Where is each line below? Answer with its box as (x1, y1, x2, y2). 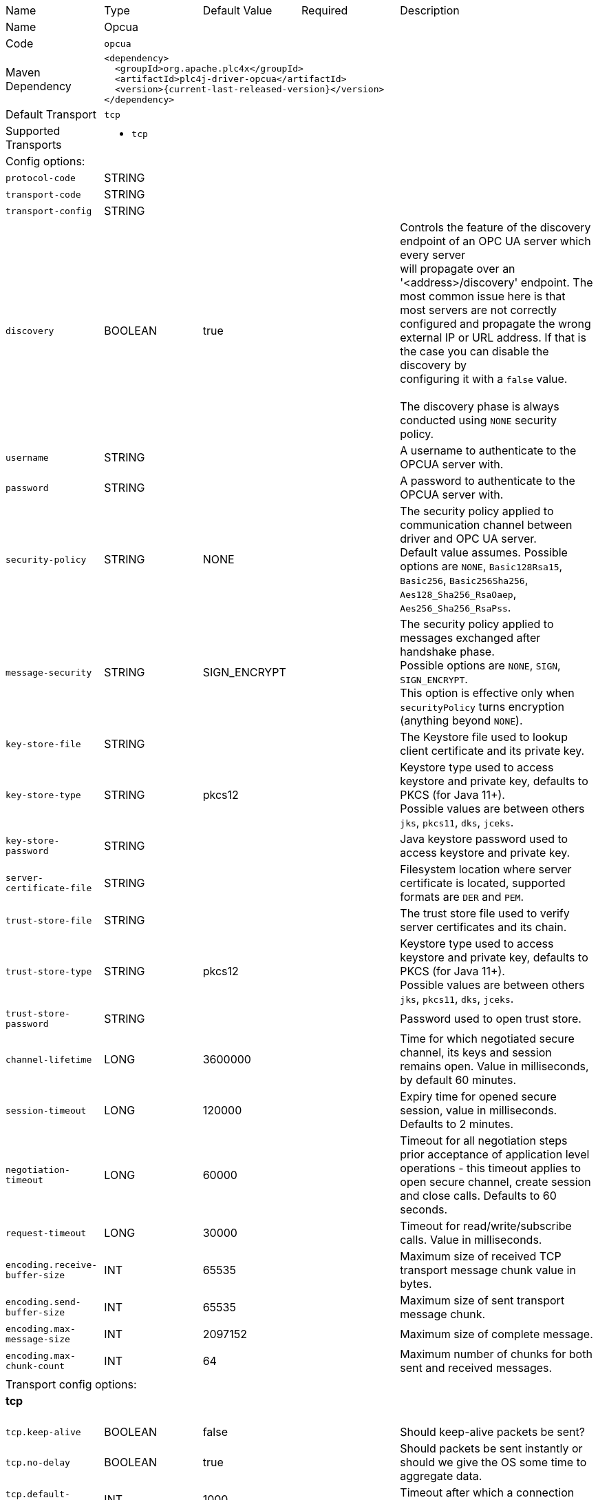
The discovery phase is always (400, 399, 559, 413)
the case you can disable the (400, 344, 549, 358)
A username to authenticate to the (400, 444, 577, 457)
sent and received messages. (400, 1361, 553, 1375)
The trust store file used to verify (400, 906, 570, 920)
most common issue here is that (400, 289, 566, 303)
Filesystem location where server (400, 862, 572, 876)
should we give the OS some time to (400, 1455, 587, 1470)
